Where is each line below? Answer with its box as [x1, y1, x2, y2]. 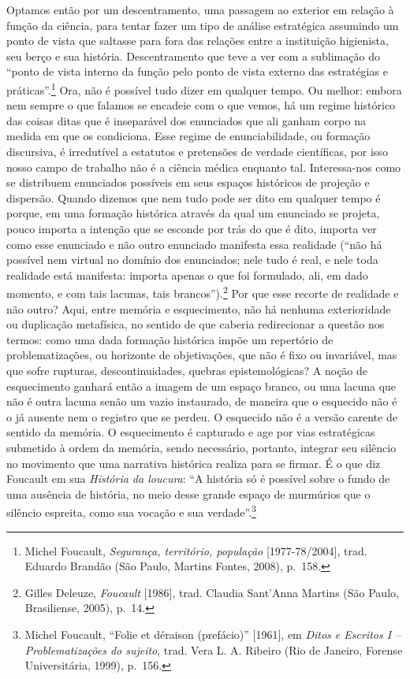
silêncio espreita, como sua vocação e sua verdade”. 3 [6, 502, 256, 520]
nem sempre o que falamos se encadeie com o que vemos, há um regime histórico [6, 97, 396, 113]
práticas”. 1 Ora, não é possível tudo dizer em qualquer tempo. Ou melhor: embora [6, 79, 402, 98]
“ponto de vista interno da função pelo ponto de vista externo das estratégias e [6, 63, 388, 80]
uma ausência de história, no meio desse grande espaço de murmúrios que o [6, 485, 371, 502]
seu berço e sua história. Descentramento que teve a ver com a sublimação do [6, 47, 380, 64]
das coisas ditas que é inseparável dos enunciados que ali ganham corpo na [6, 112, 366, 128]
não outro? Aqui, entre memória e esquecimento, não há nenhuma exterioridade [6, 300, 391, 317]
